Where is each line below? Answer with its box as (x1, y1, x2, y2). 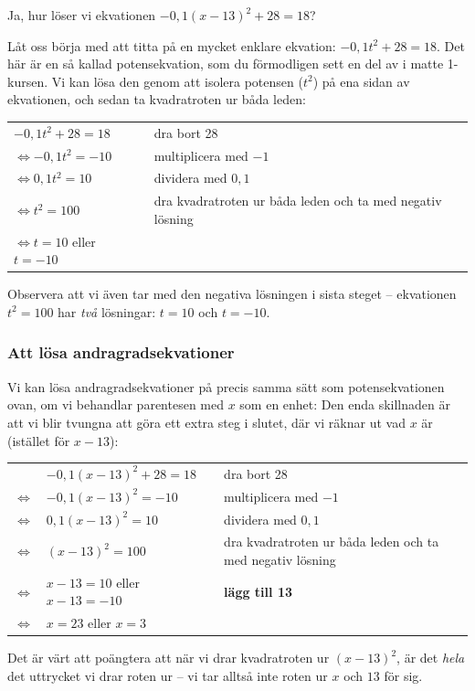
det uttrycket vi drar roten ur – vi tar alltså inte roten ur (7, 666, 328, 685)
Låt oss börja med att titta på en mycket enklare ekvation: (7, 36, 336, 55)
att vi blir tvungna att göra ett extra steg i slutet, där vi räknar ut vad (7, 412, 406, 431)
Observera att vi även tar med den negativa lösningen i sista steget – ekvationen (7, 284, 457, 303)
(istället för (7, 431, 70, 450)
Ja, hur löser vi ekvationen (7, 5, 156, 24)
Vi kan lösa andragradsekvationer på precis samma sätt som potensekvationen (7, 377, 445, 396)
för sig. (384, 666, 423, 685)
